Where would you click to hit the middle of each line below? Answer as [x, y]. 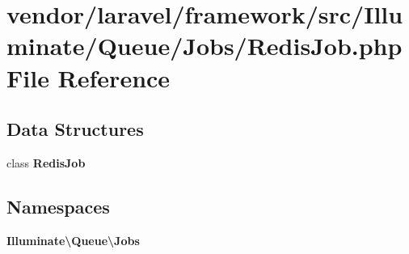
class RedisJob [46, 162]
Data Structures [75, 129]
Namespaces [58, 206]
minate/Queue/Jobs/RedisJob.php [204, 46]
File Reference [89, 77]
